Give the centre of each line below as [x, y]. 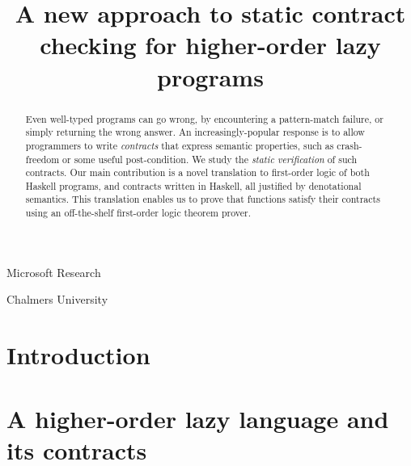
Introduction [78, 355]
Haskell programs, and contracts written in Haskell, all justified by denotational [193, 185]
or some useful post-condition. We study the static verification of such [210, 159]
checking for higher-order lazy [210, 45]
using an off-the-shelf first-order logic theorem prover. [138, 213]
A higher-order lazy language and [198, 418]
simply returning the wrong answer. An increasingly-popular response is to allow [195, 132]
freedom [42, 159]
